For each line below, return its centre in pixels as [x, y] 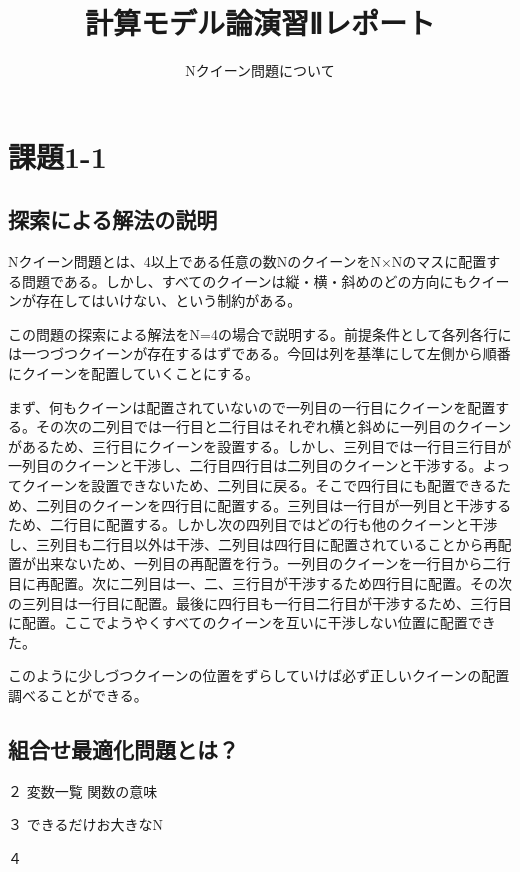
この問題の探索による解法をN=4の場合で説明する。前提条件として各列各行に [260, 333]
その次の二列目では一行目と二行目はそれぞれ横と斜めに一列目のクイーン [273, 426]
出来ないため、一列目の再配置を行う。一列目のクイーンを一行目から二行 [273, 563]
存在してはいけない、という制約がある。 [168, 300]
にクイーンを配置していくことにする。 [134, 373]
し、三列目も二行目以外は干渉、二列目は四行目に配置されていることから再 [253, 543]
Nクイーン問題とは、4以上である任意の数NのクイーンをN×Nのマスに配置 [247, 261]
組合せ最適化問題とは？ [123, 748]
